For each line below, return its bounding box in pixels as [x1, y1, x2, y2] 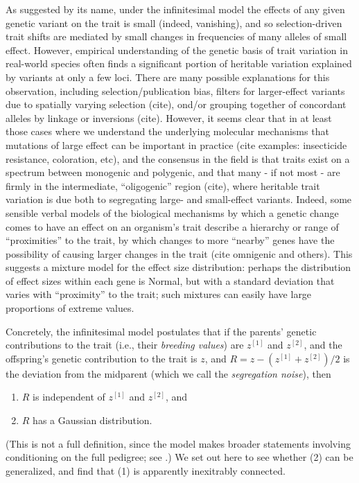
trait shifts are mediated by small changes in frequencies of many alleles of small [6, 29, 347, 44]
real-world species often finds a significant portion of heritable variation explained [6, 56, 352, 71]
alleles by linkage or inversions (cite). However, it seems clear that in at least [6, 110, 332, 125]
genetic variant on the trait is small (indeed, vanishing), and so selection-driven [6, 15, 342, 30]
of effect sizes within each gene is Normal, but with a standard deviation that [6, 273, 335, 288]
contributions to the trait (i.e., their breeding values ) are [6, 337, 244, 352]
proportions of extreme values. [6, 301, 134, 315]
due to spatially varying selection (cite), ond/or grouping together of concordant [6, 97, 347, 112]
